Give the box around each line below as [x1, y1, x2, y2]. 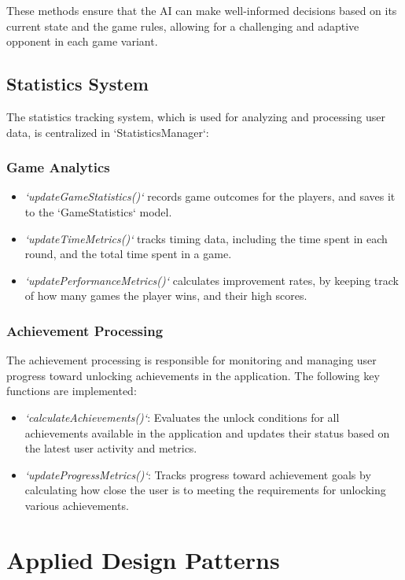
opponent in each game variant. [6, 33, 158, 50]
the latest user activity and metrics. [24, 440, 197, 456]
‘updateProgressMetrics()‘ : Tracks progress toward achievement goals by [24, 466, 371, 482]
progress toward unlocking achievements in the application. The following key [6, 367, 380, 383]
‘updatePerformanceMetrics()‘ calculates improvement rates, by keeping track [24, 272, 399, 288]
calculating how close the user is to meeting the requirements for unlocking [24, 482, 386, 498]
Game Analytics [6, 157, 110, 177]
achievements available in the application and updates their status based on [24, 424, 390, 441]
